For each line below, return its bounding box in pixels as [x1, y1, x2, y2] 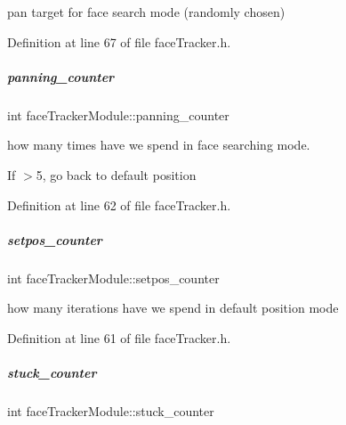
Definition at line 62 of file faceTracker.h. [7, 195, 231, 214]
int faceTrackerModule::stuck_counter [7, 402, 214, 421]
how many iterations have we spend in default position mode [7, 298, 339, 317]
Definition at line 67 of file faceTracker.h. [7, 32, 231, 51]
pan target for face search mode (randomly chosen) [7, 3, 286, 20]
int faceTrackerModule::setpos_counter [7, 268, 220, 287]
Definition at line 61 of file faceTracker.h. [7, 328, 231, 347]
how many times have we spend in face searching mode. [7, 135, 310, 154]
